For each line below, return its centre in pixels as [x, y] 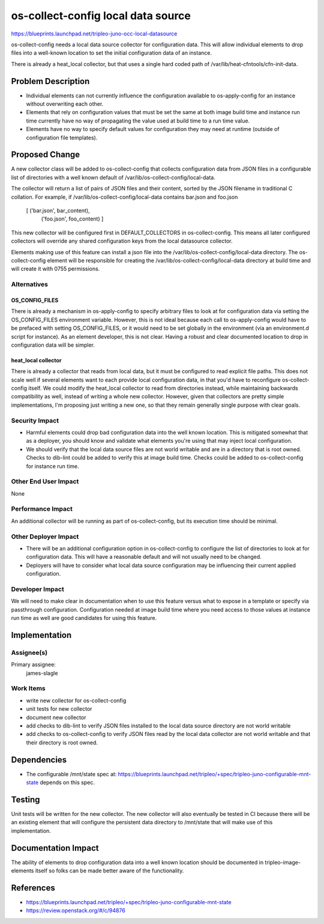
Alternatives [29, 284]
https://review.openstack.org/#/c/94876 [76, 911]
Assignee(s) [29, 652]
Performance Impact [42, 509]
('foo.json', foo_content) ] [72, 219]
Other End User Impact [45, 482]
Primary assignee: [34, 664]
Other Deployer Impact [45, 536]
